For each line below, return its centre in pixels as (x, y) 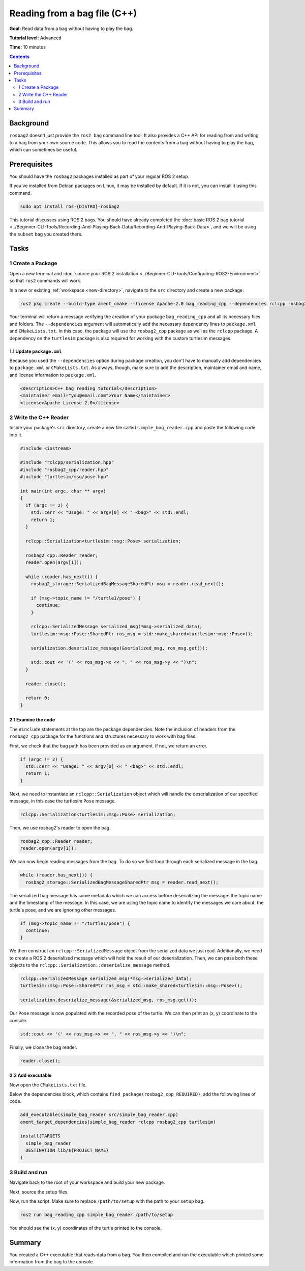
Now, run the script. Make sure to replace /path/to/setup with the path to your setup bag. (107, 1201)
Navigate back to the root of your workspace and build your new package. (87, 1182)
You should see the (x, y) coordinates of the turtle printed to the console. (86, 1228)
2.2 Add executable (30, 1075)
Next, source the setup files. (39, 1192)
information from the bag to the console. (52, 1262)
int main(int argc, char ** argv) (63, 491)
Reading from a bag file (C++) (73, 13)
